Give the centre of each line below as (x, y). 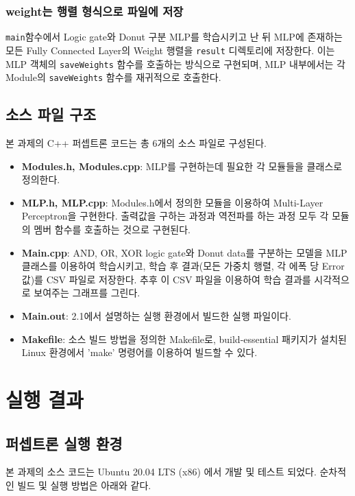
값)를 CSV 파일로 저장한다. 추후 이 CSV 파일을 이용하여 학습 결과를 (166, 279)
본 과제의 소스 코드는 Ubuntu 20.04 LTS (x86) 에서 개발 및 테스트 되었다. (161, 472)
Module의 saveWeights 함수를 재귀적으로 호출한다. (113, 77)
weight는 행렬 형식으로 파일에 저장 (95, 11)
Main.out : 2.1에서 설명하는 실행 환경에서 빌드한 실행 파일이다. (156, 315)
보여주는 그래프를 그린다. (87, 293)
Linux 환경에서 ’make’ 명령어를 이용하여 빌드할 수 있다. (139, 352)
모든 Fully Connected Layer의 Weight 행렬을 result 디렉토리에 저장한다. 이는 (170, 50)
